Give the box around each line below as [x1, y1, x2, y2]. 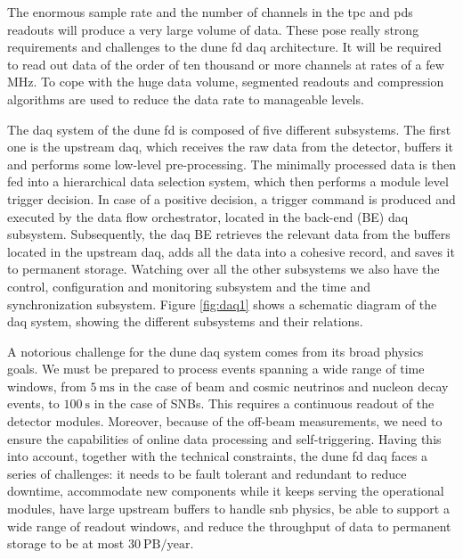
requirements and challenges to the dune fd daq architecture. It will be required [7, 37, 442, 56]
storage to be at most [7, 534, 125, 553]
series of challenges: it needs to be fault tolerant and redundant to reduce [7, 464, 407, 482]
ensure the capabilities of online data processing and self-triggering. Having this [7, 429, 442, 448]
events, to [7, 394, 60, 413]
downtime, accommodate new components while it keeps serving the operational [7, 481, 444, 500]
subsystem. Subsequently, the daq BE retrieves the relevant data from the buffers [7, 225, 451, 243]
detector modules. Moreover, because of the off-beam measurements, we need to [7, 412, 443, 431]
